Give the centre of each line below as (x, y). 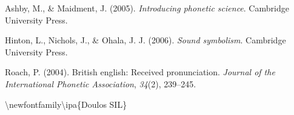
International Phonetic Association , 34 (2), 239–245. (101, 83)
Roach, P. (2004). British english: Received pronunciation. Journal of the (140, 72)
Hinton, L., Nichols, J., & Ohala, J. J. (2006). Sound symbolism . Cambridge (145, 40)
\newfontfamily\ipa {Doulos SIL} (66, 104)
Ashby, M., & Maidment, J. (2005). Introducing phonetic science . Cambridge (147, 8)
